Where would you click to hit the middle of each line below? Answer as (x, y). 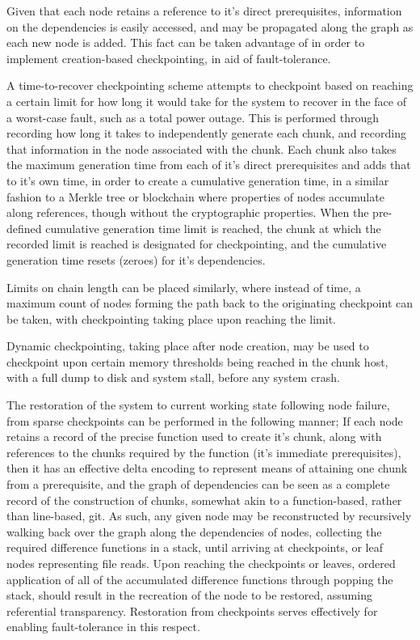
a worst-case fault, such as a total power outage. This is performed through (193, 117)
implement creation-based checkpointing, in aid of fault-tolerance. (169, 58)
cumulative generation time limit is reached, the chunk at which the (213, 228)
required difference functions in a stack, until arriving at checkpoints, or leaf (195, 547)
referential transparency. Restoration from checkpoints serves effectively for (192, 610)
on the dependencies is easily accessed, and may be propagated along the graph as (210, 26)
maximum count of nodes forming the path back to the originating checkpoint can (210, 303)
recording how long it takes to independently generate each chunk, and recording (206, 133)
